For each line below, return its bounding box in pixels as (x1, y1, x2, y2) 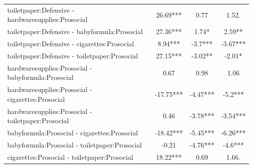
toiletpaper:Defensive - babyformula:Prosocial (7, 26, 143, 37)
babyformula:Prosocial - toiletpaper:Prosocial (7, 139, 142, 149)
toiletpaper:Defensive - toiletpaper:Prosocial (7, 50, 138, 60)
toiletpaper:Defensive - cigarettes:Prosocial (7, 38, 134, 49)
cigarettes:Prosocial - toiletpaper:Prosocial (7, 151, 133, 162)
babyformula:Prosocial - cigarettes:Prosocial (7, 128, 138, 138)
